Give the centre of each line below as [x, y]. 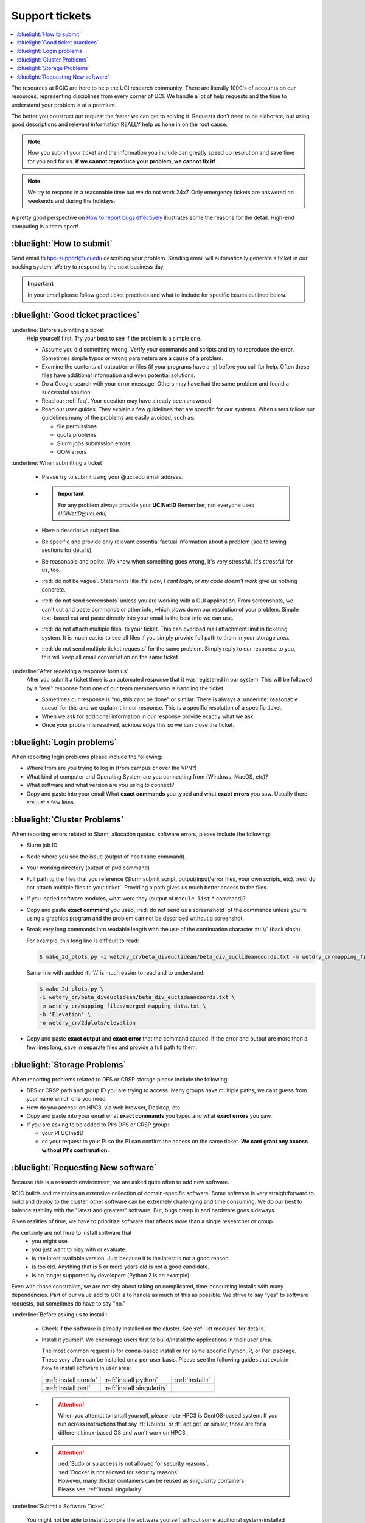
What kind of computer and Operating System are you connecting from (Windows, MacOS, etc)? [148, 776]
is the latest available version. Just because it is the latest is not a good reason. [131, 1258]
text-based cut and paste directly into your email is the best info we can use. [137, 618]
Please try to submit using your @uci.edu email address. [112, 477]
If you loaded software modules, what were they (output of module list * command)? [136, 899]
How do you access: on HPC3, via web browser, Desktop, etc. [104, 1107]
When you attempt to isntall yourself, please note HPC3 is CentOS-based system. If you [168, 1415]
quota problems [77, 435]
